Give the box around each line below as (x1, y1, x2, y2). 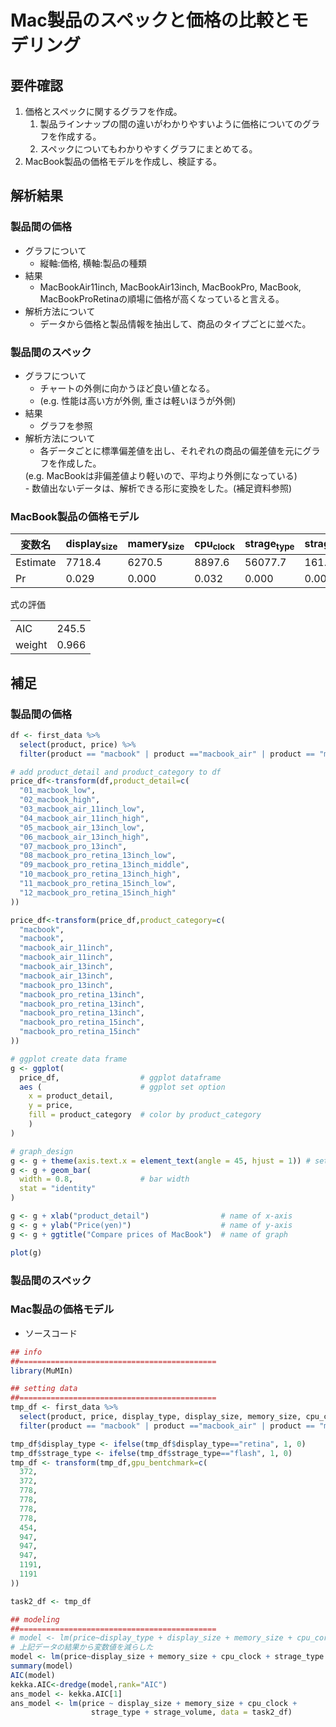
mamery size (127, 536, 185, 552)
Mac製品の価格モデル (10, 1302, 115, 1316)
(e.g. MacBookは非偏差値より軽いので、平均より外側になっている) (24, 469, 298, 481)
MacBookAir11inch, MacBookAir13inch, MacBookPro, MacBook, (39, 281, 302, 293)
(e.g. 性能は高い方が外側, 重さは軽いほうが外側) (39, 394, 237, 406)
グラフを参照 (39, 419, 93, 431)
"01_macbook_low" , (19, 786, 97, 796)
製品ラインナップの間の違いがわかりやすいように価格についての (39, 118, 303, 130)
